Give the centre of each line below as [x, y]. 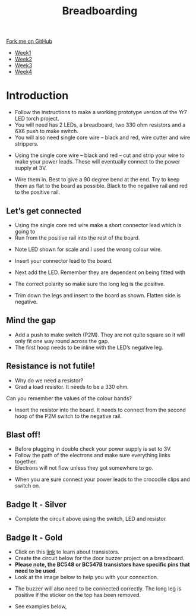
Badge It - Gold [34, 537]
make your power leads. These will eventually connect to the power [97, 162]
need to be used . [36, 571]
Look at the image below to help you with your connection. [86, 577]
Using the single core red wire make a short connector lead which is [98, 225]
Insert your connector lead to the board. [64, 260]
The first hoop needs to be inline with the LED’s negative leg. [89, 347]
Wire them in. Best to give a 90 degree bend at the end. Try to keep [97, 180]
